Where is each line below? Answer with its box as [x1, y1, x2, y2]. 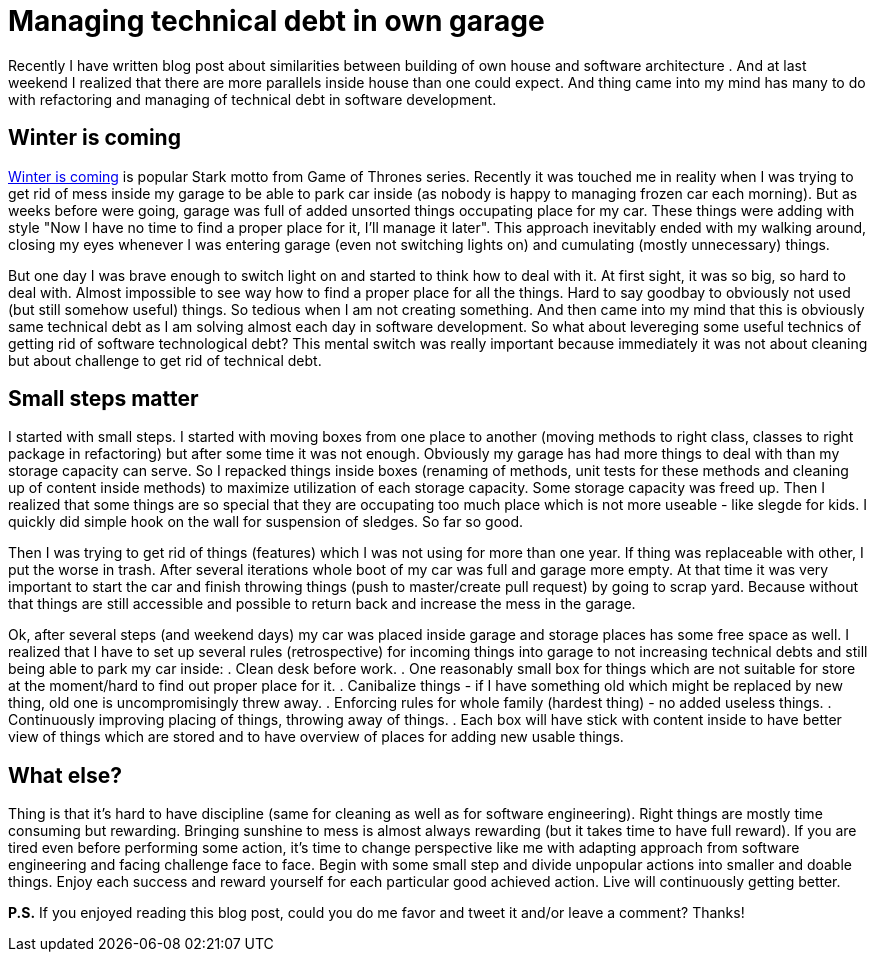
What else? [8, 762, 122, 788]
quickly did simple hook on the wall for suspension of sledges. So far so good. [8, 513, 524, 531]
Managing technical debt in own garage [8, 4, 545, 38]
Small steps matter [8, 386, 199, 412]
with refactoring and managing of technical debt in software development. [8, 90, 497, 108]
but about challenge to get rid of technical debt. [8, 351, 322, 369]
